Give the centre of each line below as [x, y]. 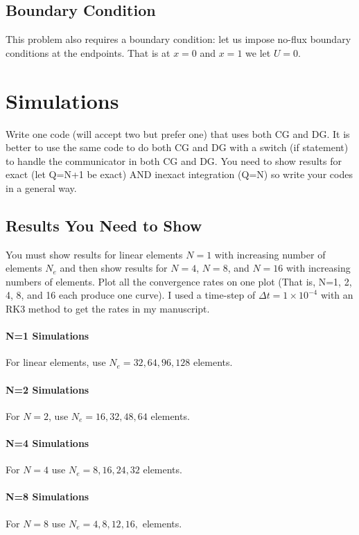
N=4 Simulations [47, 443]
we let [258, 52]
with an [337, 295]
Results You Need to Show [104, 225]
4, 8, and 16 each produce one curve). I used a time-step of [131, 295]
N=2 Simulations [47, 389]
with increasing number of [270, 254]
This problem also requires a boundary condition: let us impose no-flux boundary [178, 39]
